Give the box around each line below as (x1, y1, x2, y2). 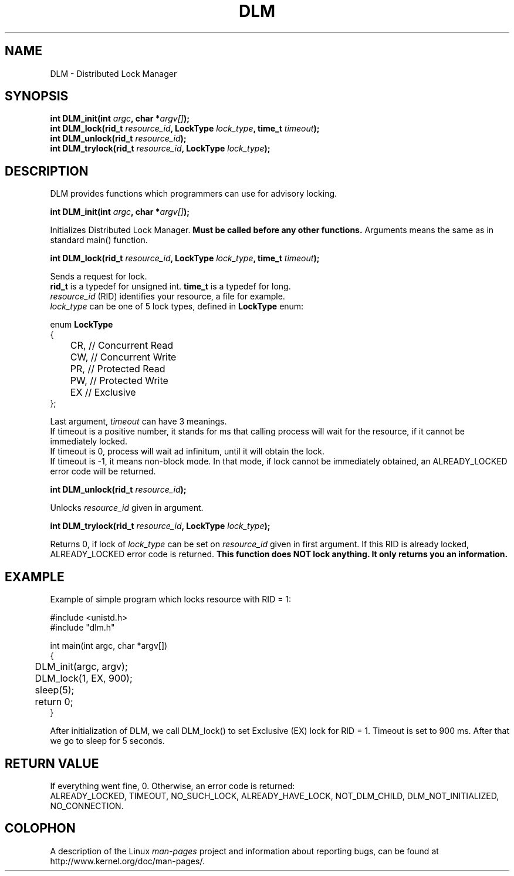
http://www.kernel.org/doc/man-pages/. (50, 855, 205, 866)
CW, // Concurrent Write (70, 351, 177, 363)
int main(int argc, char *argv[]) (50, 641, 168, 651)
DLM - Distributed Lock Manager (50, 68, 177, 79)
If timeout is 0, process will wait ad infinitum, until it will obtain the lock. (50, 446, 324, 457)
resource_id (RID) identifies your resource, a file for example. (50, 291, 285, 302)
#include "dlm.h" (50, 622, 115, 633)
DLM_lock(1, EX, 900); (35, 672, 133, 685)
